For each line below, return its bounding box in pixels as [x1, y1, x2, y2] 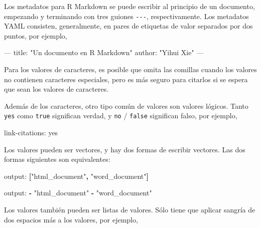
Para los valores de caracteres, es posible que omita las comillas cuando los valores [4, 64, 257, 75]
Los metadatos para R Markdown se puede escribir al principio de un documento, [4, 1, 255, 11]
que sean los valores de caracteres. [4, 84, 109, 94]
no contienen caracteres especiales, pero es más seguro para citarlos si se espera [4, 74, 248, 84]
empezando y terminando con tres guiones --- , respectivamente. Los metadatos [4, 11, 249, 21]
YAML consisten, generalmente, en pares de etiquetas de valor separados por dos [4, 21, 253, 31]
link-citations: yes [4, 127, 58, 138]
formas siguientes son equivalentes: [4, 154, 110, 164]
